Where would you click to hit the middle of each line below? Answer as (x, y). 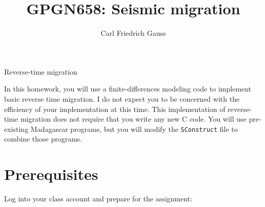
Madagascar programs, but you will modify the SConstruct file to (134, 129)
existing (16, 129)
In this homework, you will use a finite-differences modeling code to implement (128, 89)
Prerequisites (51, 174)
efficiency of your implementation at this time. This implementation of (115, 109)
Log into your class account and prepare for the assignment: (98, 199)
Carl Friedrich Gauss (133, 33)
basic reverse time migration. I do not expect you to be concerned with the (122, 98)
